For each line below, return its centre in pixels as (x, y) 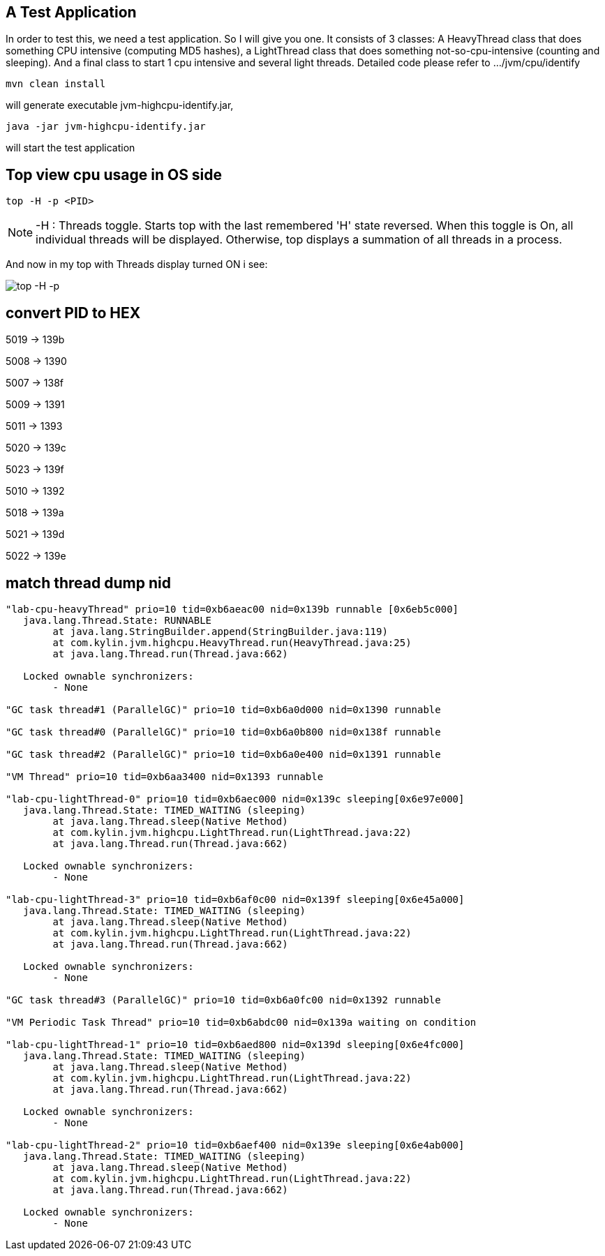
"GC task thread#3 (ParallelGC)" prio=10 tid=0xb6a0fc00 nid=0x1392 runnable (223, 1000)
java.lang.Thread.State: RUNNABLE (118, 620)
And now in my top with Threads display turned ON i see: (137, 264)
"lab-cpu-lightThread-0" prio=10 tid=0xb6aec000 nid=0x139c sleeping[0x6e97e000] (235, 799)
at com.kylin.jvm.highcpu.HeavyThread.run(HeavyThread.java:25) (232, 642)
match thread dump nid (88, 583)
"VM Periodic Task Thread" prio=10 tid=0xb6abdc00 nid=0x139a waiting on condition (241, 1022)
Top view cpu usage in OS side (114, 174)
